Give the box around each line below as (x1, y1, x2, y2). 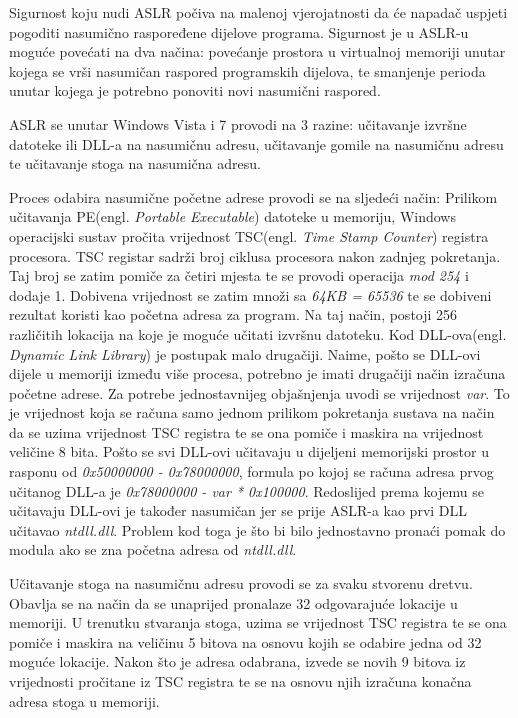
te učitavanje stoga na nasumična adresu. (9, 153, 261, 174)
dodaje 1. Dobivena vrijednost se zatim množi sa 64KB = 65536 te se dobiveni (9, 284, 492, 305)
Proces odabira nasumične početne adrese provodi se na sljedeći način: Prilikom (9, 186, 498, 207)
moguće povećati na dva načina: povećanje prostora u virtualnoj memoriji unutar (9, 41, 506, 62)
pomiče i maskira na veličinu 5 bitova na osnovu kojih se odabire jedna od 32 (9, 631, 482, 652)
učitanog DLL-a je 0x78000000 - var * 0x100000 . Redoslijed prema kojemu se (9, 480, 484, 501)
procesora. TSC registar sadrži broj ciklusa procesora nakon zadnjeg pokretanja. (9, 245, 501, 266)
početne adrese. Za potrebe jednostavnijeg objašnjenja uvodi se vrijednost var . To (9, 382, 510, 403)
